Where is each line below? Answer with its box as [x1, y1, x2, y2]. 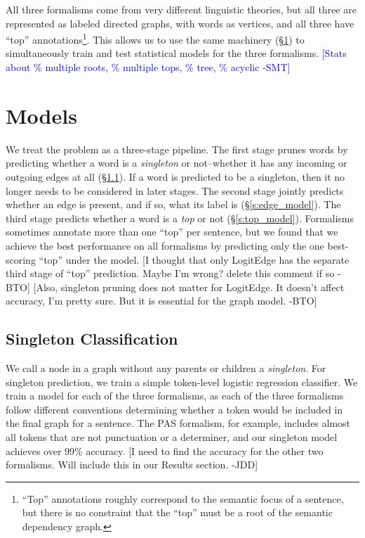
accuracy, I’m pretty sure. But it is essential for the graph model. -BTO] [6, 293, 317, 308]
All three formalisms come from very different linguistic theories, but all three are [6, 2, 357, 16]
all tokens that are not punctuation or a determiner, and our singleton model [6, 430, 338, 444]
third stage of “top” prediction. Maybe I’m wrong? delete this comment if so [6, 266, 335, 281]
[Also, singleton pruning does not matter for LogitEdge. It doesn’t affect [33, 279, 345, 294]
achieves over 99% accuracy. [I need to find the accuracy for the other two [6, 443, 324, 458]
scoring [6, 252, 36, 267]
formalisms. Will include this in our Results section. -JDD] [6, 457, 258, 472]
